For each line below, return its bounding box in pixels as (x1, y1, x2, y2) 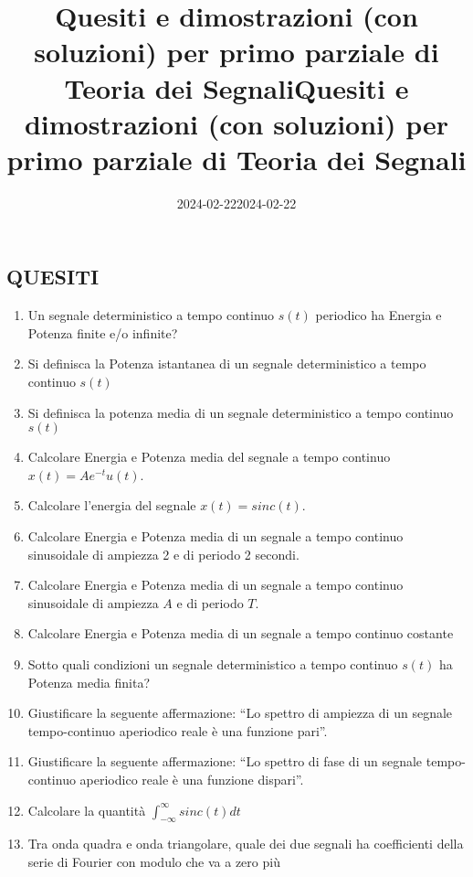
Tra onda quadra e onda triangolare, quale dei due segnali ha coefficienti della (27, 834, 464, 853)
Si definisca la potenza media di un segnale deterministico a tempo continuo (27, 402, 454, 422)
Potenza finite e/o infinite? (27, 323, 178, 342)
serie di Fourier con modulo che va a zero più (27, 851, 280, 871)
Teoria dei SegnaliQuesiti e (64, 69, 409, 106)
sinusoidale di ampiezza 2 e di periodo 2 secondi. (27, 544, 300, 563)
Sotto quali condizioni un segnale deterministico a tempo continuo (27, 655, 398, 673)
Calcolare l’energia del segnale (27, 496, 196, 515)
